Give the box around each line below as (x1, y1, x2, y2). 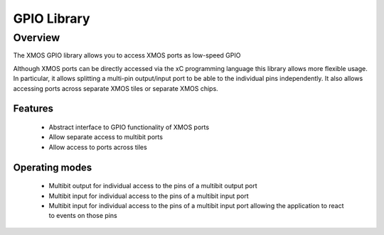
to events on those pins (48, 212, 117, 220)
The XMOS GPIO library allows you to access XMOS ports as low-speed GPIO (13, 51, 241, 60)
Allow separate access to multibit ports (48, 133, 164, 141)
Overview (13, 31, 60, 44)
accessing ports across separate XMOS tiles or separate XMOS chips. (13, 84, 218, 92)
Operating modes (13, 161, 92, 173)
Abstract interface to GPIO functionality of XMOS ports (48, 123, 210, 131)
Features (13, 103, 53, 115)
